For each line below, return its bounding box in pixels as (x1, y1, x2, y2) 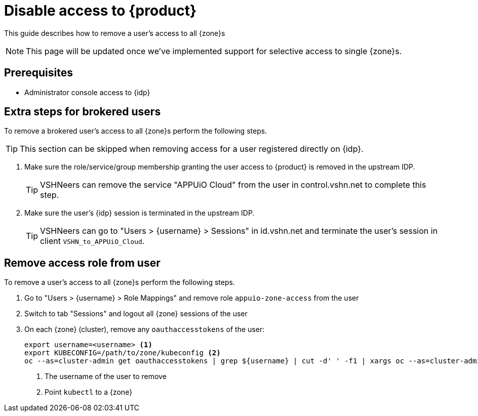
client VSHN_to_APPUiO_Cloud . (40, 236, 145, 246)
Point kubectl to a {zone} (45, 388, 133, 397)
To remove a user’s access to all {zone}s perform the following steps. (4, 278, 235, 287)
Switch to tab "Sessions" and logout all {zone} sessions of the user (24, 309, 248, 318)
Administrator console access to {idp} (24, 88, 150, 97)
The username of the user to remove (45, 372, 167, 381)
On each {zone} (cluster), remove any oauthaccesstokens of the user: (24, 325, 265, 334)
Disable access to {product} (4, 2, 197, 19)
